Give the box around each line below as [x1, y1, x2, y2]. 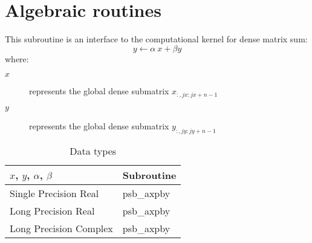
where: [5, 52, 29, 65]
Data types [70, 143, 117, 158]
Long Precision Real [10, 203, 95, 218]
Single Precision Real [10, 186, 99, 200]
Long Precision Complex [10, 221, 113, 235]
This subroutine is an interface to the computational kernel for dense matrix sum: [5, 33, 308, 45]
